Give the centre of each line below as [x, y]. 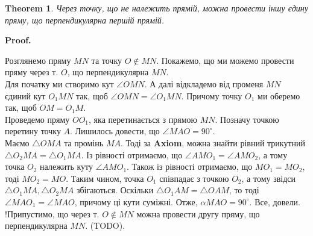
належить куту [67, 166]
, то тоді [244, 190]
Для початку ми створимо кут [59, 83]
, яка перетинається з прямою [143, 119]
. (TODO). [105, 225]
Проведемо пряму [37, 119]
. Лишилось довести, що [115, 131]
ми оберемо [279, 95]
